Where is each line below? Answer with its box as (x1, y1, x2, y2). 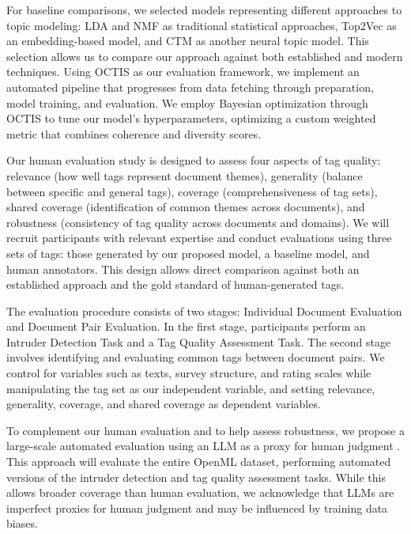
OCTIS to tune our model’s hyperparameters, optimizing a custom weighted (6, 110, 376, 127)
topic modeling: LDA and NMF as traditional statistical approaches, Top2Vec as (6, 17, 397, 33)
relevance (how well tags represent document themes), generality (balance (6, 167, 363, 184)
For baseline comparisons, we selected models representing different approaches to (6, 2, 402, 17)
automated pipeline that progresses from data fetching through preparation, (6, 78, 374, 95)
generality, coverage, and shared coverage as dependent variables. (6, 396, 321, 412)
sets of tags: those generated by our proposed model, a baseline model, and (6, 244, 370, 261)
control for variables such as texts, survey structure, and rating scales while (6, 365, 371, 381)
